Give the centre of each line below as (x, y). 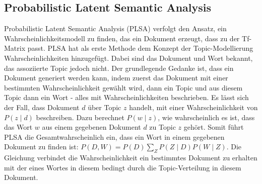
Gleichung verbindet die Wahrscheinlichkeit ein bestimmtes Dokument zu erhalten (131, 158)
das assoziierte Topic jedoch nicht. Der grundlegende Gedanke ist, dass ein (119, 68)
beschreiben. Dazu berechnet (80, 117)
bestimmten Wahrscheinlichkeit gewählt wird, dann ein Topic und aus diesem (123, 87)
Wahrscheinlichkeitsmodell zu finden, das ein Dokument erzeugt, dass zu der (122, 38)
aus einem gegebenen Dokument (91, 127)
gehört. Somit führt (214, 127)
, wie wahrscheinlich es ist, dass (206, 117)
